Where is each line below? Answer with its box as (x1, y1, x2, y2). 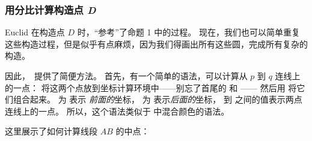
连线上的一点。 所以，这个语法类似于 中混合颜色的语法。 (5, 104, 230, 117)
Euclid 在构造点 (5, 26, 65, 38)
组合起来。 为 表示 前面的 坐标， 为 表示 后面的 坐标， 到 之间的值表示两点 (13, 93, 302, 106)
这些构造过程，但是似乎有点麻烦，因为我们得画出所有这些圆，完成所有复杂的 (5, 37, 308, 50)
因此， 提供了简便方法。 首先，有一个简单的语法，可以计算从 (5, 70, 248, 82)
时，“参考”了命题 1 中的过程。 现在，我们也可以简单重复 (77, 26, 300, 38)
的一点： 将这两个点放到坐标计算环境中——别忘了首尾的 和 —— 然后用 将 (5, 81, 297, 94)
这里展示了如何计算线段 (5, 125, 97, 137)
